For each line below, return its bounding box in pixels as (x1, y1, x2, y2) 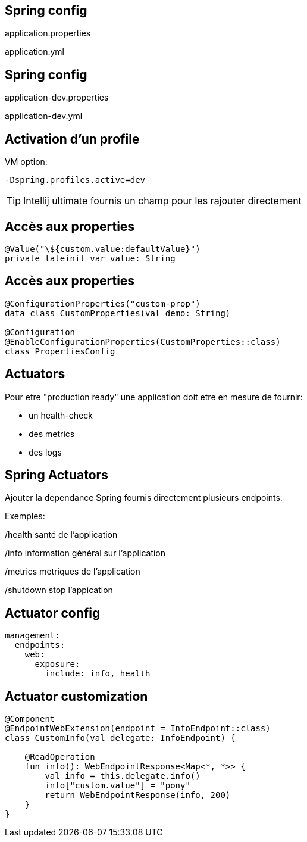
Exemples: (5, 511, 45, 522)
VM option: (5, 157, 48, 167)
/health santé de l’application (5, 529, 118, 540)
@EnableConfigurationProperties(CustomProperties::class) (5, 336, 281, 347)
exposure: (35, 659, 80, 669)
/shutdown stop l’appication (5, 585, 113, 595)
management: (5, 631, 60, 641)
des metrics (29, 428, 75, 439)
